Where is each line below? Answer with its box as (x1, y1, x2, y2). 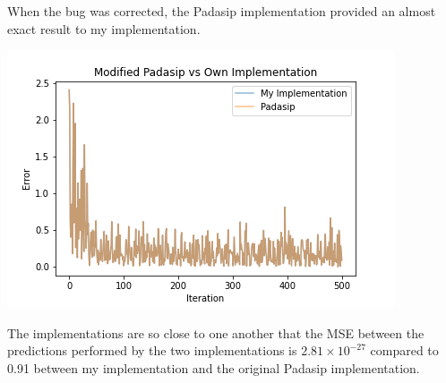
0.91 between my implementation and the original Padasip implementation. (7, 358, 420, 377)
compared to (370, 341, 439, 360)
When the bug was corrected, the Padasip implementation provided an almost (7, 2, 436, 20)
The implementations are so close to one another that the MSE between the (7, 323, 425, 342)
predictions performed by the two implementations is (7, 341, 297, 360)
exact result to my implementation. (7, 19, 201, 38)
